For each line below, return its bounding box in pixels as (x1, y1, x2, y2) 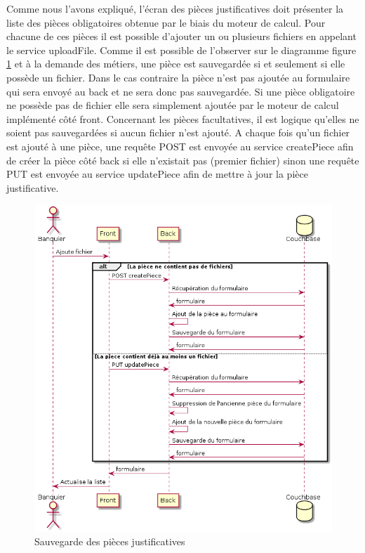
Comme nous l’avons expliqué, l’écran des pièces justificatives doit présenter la (6, 1, 344, 15)
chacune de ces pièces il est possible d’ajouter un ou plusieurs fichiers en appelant (6, 29, 357, 44)
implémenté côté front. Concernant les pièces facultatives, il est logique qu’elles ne (6, 111, 359, 126)
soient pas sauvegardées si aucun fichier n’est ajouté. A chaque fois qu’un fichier (6, 125, 350, 140)
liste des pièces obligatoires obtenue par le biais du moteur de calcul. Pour (6, 15, 326, 30)
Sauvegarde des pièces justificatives (34, 534, 185, 549)
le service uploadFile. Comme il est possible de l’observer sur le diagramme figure (6, 42, 357, 57)
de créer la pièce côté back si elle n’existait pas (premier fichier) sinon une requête (6, 152, 359, 167)
